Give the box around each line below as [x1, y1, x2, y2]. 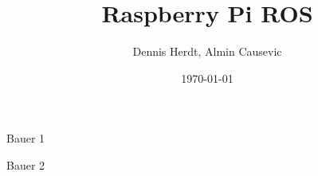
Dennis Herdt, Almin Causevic [132, 43, 282, 60]
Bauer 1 [6, 130, 45, 147]
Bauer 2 [6, 156, 45, 173]
